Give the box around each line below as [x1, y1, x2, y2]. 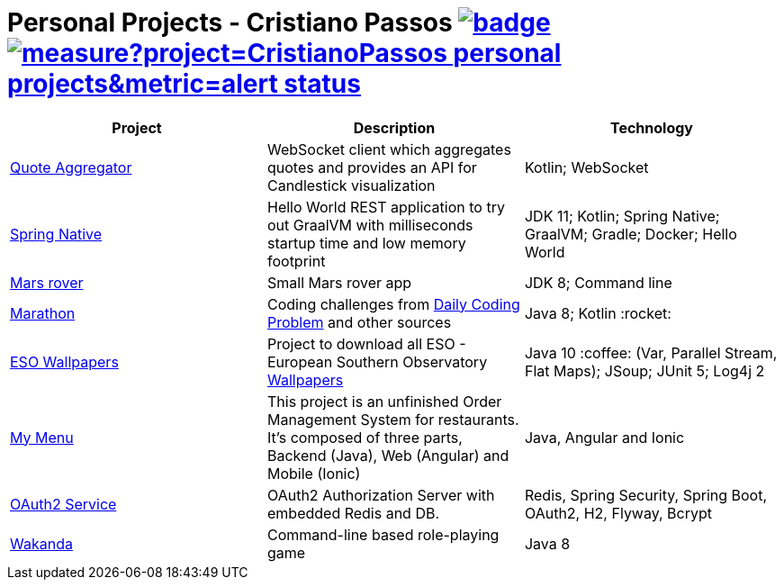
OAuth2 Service [10, 494, 117, 513]
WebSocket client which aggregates [266, 140, 511, 158]
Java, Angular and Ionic [524, 428, 685, 447]
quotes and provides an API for [266, 158, 477, 176]
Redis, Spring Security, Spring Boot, [524, 485, 768, 504]
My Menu [10, 428, 74, 447]
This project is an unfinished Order [266, 392, 502, 411]
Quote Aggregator [10, 158, 132, 176]
